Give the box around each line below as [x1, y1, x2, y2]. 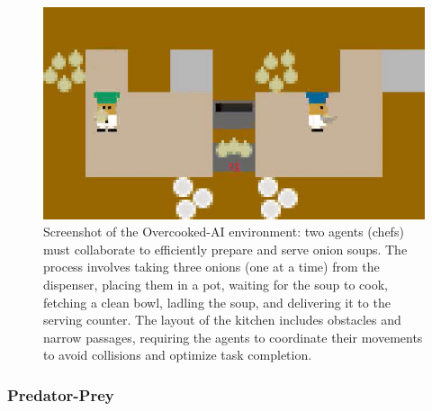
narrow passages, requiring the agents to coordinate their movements [43, 327, 423, 346]
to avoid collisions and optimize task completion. [43, 345, 312, 364]
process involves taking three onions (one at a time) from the [43, 257, 380, 276]
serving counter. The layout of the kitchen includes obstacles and [43, 310, 401, 329]
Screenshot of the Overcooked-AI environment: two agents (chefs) [43, 222, 404, 241]
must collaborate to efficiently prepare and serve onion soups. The [43, 239, 408, 258]
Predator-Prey [7, 383, 114, 406]
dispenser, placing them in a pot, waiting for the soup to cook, [43, 274, 388, 293]
